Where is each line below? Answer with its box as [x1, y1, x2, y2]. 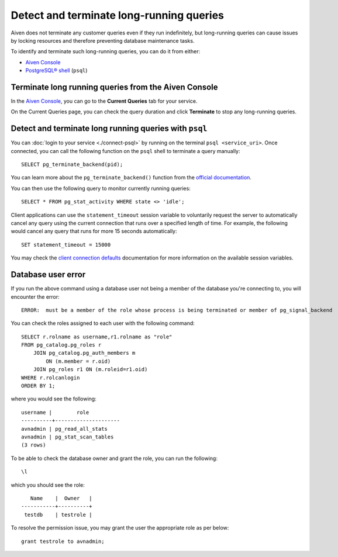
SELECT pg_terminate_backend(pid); [21, 161, 123, 168]
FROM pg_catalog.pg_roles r [21, 342, 102, 348]
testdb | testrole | [24, 511, 92, 518]
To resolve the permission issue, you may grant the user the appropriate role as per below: [11, 524, 229, 531]
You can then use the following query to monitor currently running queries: [11, 185, 191, 192]
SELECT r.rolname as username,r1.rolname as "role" [21, 333, 173, 340]
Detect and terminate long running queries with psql [11, 123, 208, 134]
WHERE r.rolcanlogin [21, 374, 80, 381]
